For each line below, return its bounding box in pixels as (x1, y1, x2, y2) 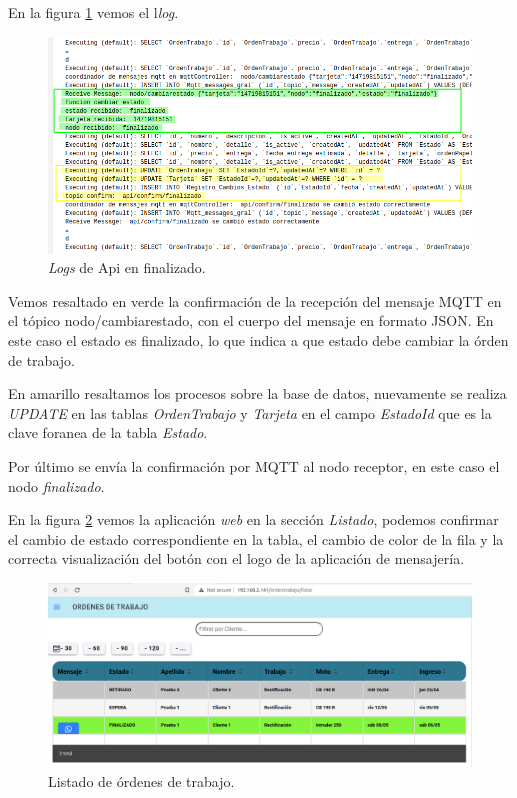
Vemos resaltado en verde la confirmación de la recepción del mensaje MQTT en (8, 290, 502, 311)
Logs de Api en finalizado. (48, 257, 206, 278)
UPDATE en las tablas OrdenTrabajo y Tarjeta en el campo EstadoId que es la (8, 402, 492, 423)
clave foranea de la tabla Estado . (8, 422, 208, 443)
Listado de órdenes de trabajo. (48, 770, 235, 791)
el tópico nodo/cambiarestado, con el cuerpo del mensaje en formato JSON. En (8, 310, 494, 331)
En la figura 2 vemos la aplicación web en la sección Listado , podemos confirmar (8, 509, 499, 530)
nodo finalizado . (8, 475, 105, 496)
